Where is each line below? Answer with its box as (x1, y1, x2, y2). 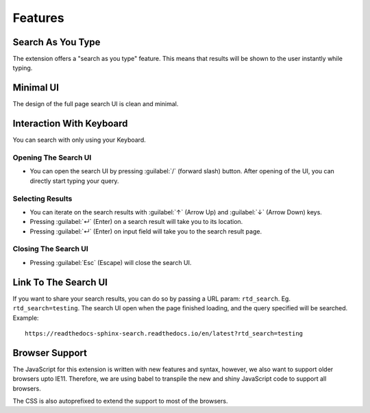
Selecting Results (12, 194, 73, 203)
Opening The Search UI (12, 153, 92, 162)
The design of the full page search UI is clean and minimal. (12, 100, 179, 108)
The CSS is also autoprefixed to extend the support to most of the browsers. (12, 397, 228, 405)
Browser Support (12, 347, 88, 359)
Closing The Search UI (12, 244, 88, 253)
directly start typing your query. (29, 177, 119, 185)
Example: (12, 314, 39, 322)
